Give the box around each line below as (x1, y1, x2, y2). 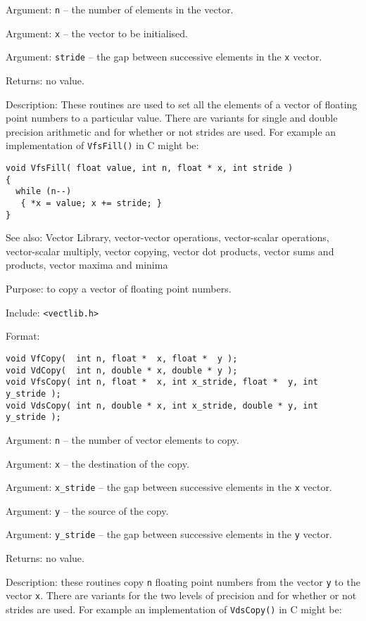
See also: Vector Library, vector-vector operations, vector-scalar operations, (6, 230, 329, 245)
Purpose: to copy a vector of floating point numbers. (6, 281, 232, 296)
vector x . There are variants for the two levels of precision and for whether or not (6, 588, 357, 603)
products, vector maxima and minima (6, 257, 168, 272)
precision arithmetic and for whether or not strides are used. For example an (6, 124, 336, 139)
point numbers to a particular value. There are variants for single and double (6, 110, 338, 125)
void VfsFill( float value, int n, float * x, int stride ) (6, 163, 294, 173)
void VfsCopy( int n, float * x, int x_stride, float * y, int (6, 377, 318, 388)
